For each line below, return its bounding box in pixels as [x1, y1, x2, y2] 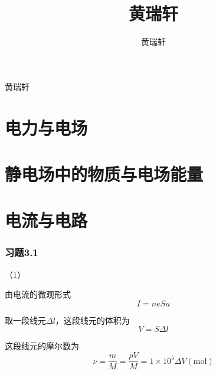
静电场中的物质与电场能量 [5, 161, 204, 186]
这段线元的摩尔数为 [5, 340, 79, 352]
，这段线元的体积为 [55, 314, 130, 326]
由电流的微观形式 [5, 288, 71, 301]
